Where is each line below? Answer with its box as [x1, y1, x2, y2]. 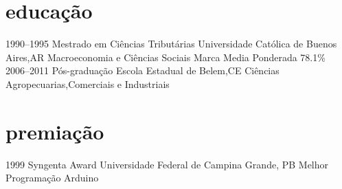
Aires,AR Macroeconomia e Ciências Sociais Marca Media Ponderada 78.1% [5, 49, 326, 64]
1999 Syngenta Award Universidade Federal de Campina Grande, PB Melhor [5, 157, 329, 171]
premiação [5, 117, 104, 145]
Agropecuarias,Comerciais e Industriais [5, 76, 170, 91]
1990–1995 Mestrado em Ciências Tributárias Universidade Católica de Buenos [5, 36, 337, 51]
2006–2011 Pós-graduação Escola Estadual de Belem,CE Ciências [5, 63, 280, 78]
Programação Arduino [5, 170, 99, 185]
